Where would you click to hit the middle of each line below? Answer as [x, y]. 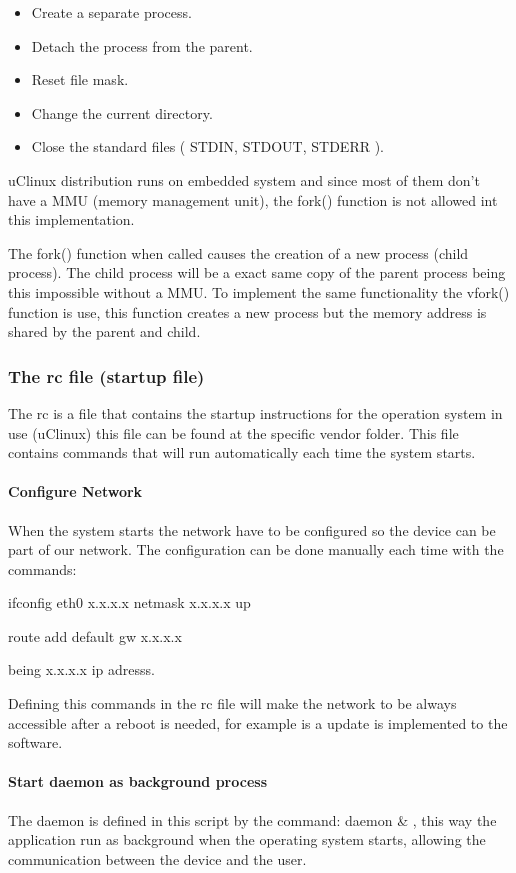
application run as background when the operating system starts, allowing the [247, 839]
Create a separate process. [111, 12]
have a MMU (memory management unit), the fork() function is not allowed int [253, 199]
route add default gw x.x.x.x [95, 635]
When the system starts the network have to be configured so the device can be [252, 529]
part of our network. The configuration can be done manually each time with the [256, 549]
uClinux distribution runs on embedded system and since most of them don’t [244, 179]
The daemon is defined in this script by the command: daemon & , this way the [252, 819]
